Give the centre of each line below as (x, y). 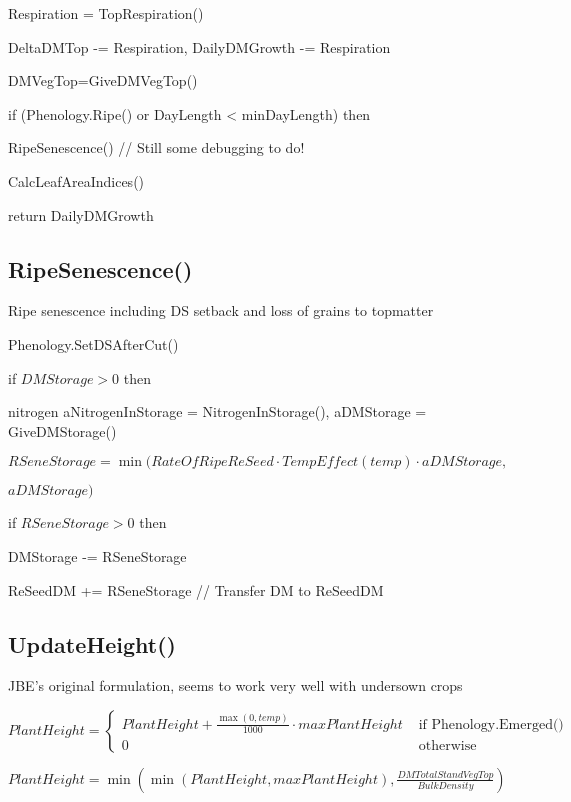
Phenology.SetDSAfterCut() (93, 343)
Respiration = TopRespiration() (106, 13)
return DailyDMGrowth (81, 214)
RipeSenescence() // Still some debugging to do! (156, 147)
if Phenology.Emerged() (491, 724)
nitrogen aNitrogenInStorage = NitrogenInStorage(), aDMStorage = (217, 411)
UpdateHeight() (92, 643)
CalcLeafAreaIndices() (76, 180)
